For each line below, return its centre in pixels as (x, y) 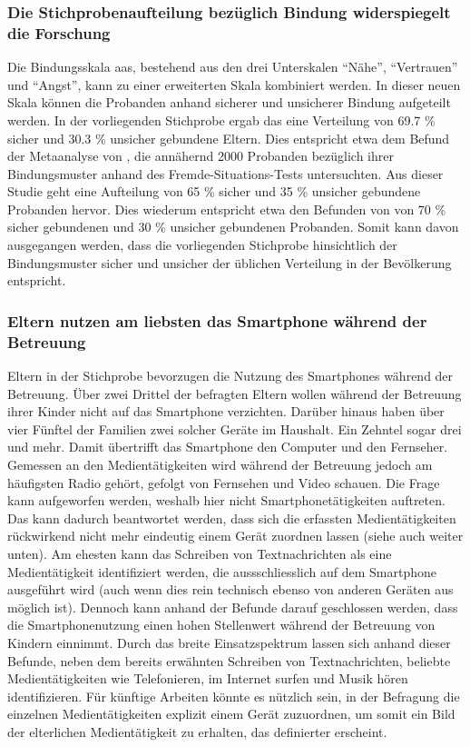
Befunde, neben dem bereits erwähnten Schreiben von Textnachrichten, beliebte (229, 660)
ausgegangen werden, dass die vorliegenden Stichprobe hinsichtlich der (202, 245)
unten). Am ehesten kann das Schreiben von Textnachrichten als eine (200, 553)
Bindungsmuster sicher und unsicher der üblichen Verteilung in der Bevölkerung (230, 262)
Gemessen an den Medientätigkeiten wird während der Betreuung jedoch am (220, 464)
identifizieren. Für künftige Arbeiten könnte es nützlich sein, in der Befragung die (234, 696)
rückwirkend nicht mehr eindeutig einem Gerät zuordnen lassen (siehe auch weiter (235, 536)
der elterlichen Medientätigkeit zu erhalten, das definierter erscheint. (197, 731)
